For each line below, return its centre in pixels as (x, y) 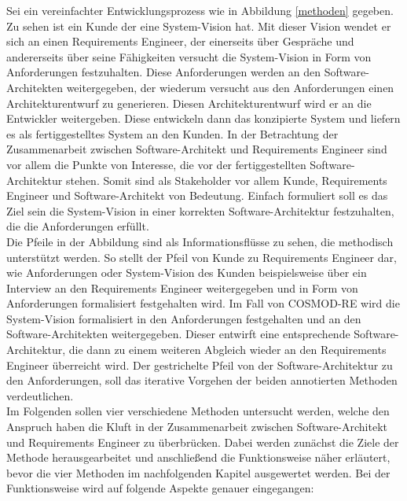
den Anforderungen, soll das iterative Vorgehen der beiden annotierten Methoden (202, 380)
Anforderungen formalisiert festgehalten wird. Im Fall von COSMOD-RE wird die (203, 303)
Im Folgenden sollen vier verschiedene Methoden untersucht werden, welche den (198, 411)
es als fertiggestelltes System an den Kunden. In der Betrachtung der (172, 133)
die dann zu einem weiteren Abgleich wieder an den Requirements (227, 350)
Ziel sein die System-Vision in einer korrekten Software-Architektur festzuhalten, (200, 210)
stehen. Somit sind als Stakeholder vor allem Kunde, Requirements (226, 180)
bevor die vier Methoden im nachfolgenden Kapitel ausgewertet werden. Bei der (198, 472)
